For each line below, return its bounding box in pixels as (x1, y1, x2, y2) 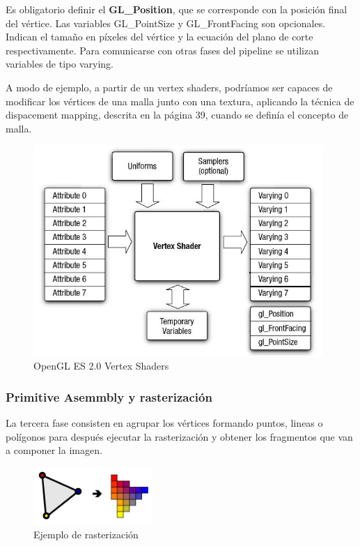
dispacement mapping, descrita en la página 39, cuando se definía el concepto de (6, 107, 349, 122)
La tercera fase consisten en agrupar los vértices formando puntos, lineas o (6, 416, 323, 430)
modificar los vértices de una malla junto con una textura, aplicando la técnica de (6, 93, 354, 108)
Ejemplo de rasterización (33, 526, 139, 541)
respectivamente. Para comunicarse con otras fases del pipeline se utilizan (6, 43, 319, 57)
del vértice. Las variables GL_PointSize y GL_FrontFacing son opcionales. (6, 15, 326, 30)
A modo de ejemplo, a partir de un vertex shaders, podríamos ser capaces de (6, 79, 333, 94)
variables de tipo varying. (6, 56, 114, 71)
